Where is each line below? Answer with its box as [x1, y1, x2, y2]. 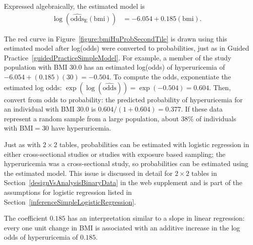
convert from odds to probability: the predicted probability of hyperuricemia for [4, 94, 243, 104]
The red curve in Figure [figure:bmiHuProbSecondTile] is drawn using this [4, 33, 227, 43]
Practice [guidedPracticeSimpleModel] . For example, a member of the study [4, 52, 232, 62]
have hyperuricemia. [51, 123, 112, 133]
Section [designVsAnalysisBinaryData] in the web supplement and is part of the [4, 177, 243, 188]
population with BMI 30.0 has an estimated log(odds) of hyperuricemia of [4, 62, 225, 72]
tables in [191, 168, 217, 178]
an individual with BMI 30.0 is [4, 104, 96, 114]
